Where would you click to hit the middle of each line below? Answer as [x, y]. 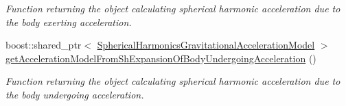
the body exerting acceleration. [69, 22]
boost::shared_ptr [44, 45]
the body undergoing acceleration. [75, 94]
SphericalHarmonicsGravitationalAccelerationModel [206, 45]
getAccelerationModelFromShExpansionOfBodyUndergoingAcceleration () [161, 58]
